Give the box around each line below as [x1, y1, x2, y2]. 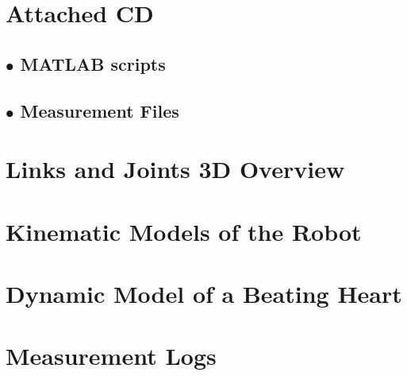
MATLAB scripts [20, 51, 166, 76]
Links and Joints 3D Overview [6, 153, 345, 185]
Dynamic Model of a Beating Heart [6, 277, 402, 309]
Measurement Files [20, 98, 179, 122]
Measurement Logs [6, 339, 217, 372]
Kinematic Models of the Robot [6, 215, 362, 247]
